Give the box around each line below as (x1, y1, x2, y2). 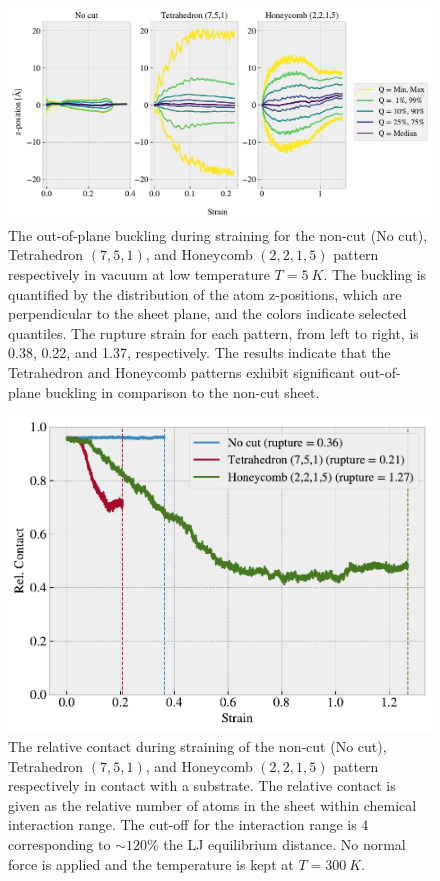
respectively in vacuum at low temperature (8, 264, 270, 285)
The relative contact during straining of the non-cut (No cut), (8, 736, 387, 757)
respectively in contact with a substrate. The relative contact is (8, 775, 396, 796)
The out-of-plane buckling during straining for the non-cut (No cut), (8, 224, 428, 245)
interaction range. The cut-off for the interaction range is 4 (8, 814, 369, 835)
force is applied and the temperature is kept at (8, 853, 294, 874)
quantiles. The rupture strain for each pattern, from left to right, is (8, 322, 419, 343)
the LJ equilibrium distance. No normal (163, 834, 406, 855)
